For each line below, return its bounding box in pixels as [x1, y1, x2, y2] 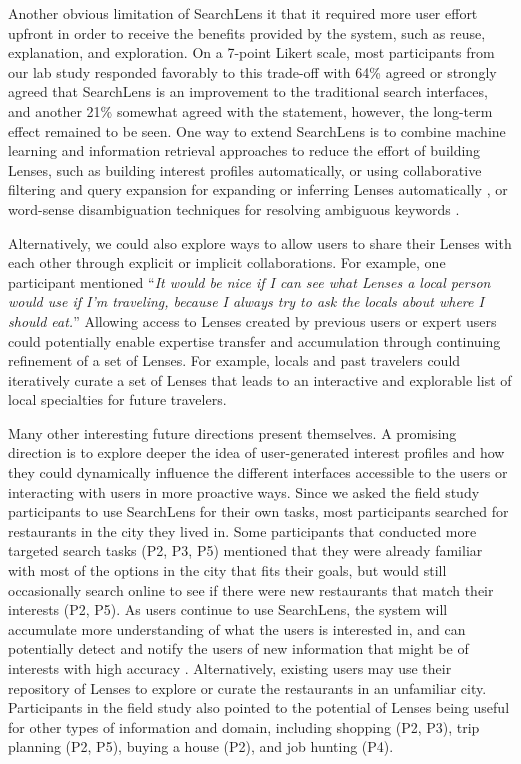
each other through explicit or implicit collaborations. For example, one [8, 252, 446, 273]
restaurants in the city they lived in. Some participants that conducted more [8, 520, 477, 541]
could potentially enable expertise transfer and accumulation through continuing [8, 330, 501, 351]
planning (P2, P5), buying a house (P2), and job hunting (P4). [8, 736, 394, 757]
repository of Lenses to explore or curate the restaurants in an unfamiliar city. [8, 677, 487, 698]
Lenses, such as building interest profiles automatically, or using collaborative [8, 159, 482, 180]
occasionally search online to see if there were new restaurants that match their [8, 579, 494, 600]
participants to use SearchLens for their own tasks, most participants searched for [8, 501, 509, 522]
